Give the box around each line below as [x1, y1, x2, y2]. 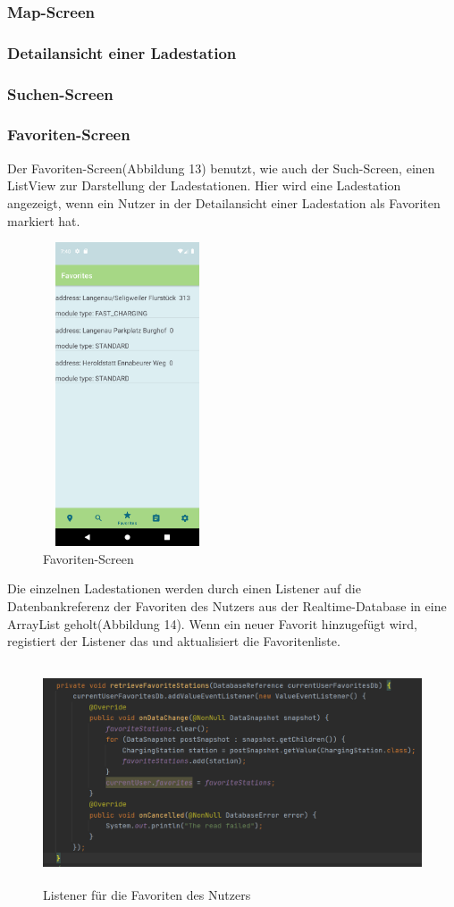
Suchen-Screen [7, 82, 113, 105]
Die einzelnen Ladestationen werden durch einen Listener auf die [7, 579, 361, 598]
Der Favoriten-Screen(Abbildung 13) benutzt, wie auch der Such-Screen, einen [7, 158, 435, 177]
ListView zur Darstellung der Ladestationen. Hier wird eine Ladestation [7, 176, 401, 195]
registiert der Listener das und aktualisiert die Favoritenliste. [7, 632, 340, 651]
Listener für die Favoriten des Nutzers [43, 886, 251, 904]
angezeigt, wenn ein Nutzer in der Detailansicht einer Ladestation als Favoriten [7, 193, 441, 212]
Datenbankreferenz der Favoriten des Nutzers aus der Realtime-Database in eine [7, 597, 447, 616]
